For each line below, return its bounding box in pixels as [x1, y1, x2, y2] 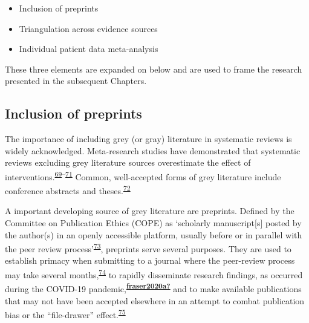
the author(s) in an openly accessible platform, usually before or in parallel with [5, 228, 302, 241]
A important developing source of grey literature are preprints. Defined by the [5, 204, 294, 217]
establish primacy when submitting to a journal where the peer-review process [5, 254, 295, 267]
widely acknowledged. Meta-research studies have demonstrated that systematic [5, 144, 301, 157]
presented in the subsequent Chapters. [5, 74, 147, 87]
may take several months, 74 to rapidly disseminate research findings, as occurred [5, 267, 303, 281]
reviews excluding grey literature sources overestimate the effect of [5, 156, 251, 169]
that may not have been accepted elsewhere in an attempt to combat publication [5, 294, 305, 307]
